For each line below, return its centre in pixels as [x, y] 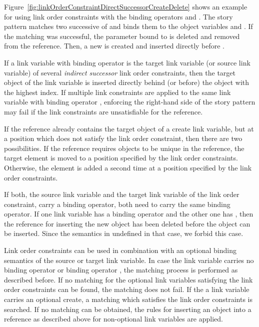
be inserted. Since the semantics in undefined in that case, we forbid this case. [124, 233]
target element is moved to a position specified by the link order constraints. [121, 158]
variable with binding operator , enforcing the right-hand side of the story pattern [130, 102]
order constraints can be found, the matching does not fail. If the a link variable [127, 289]
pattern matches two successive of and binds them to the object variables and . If [128, 26]
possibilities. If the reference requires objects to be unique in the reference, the [124, 148]
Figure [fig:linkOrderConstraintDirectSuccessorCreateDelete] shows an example [126, 6]
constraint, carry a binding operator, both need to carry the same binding [117, 204]
